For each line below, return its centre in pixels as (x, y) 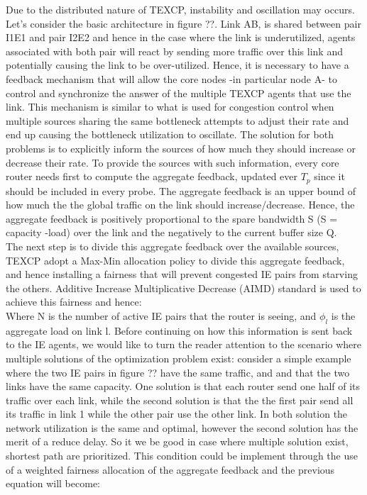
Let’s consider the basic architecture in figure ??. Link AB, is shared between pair (183, 23)
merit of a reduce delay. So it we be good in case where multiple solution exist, (177, 441)
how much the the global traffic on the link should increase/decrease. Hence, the (180, 205)
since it (329, 176)
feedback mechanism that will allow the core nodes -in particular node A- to (171, 78)
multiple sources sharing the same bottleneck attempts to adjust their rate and (177, 120)
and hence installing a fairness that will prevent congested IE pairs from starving (182, 274)
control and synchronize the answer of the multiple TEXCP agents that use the (179, 93)
